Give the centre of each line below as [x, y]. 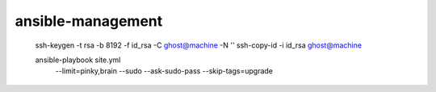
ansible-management [89, 21]
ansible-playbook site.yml [78, 60]
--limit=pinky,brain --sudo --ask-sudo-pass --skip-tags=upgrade [164, 71]
